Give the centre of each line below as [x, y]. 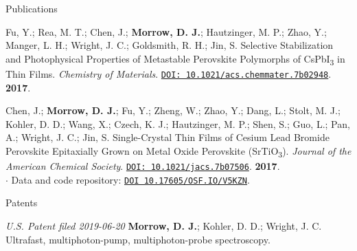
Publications [32, 8]
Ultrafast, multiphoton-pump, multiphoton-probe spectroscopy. [138, 239]
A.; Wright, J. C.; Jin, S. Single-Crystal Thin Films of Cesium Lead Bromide [168, 137]
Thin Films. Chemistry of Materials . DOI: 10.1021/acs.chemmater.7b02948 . [169, 73]
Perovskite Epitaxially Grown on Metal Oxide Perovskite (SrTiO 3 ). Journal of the [178, 151]
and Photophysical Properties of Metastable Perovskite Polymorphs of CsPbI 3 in [175, 59]
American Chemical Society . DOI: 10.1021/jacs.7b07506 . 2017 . [143, 166]
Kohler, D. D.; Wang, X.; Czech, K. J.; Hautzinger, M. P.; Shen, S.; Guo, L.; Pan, [178, 123]
